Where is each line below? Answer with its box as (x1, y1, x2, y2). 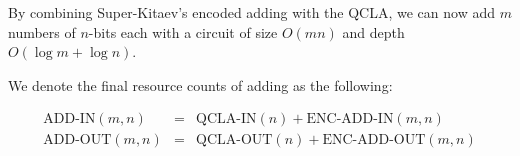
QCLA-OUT (196, 133, 273, 148)
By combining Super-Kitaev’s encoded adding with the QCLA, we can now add (8, 2, 496, 22)
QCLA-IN (196, 112, 257, 127)
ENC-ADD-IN (306, 112, 394, 127)
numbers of (8, 21, 76, 42)
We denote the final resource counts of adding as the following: (8, 74, 393, 95)
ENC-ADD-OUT (322, 133, 426, 148)
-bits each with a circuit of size (88, 21, 278, 42)
